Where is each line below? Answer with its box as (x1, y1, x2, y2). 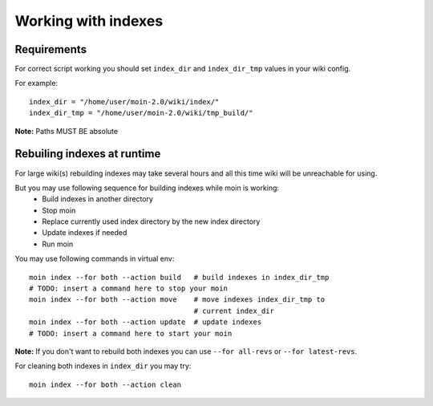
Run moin (42, 239, 74, 249)
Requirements (14, 43, 87, 56)
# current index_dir (193, 306, 274, 315)
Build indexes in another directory (42, 194, 154, 204)
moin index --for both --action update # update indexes (29, 318, 262, 327)
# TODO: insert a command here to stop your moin (29, 284, 229, 293)
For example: (14, 79, 59, 88)
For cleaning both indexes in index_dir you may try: (14, 361, 192, 371)
